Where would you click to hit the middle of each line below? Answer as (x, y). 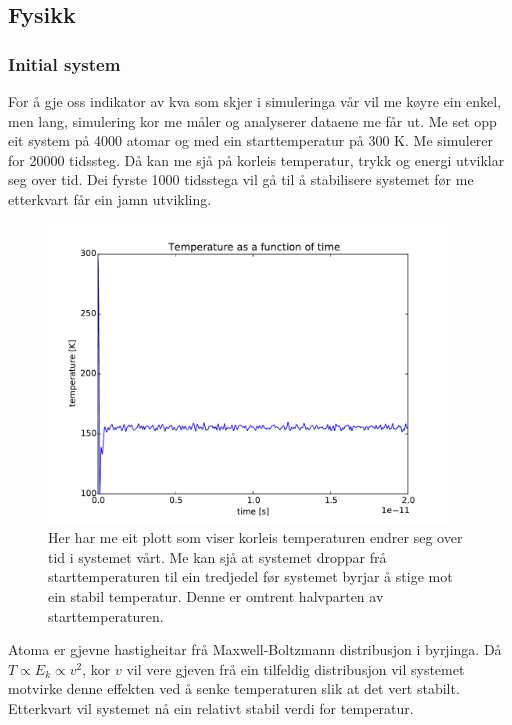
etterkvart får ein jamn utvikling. (110, 198)
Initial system (64, 63)
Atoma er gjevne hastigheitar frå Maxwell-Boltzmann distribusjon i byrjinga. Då (255, 649)
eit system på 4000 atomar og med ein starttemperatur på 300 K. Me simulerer (251, 140)
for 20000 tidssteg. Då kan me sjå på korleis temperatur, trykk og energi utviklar (256, 159)
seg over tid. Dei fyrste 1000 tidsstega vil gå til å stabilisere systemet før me (241, 179)
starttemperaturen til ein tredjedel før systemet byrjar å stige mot (250, 576)
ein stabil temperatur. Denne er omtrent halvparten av (216, 595)
